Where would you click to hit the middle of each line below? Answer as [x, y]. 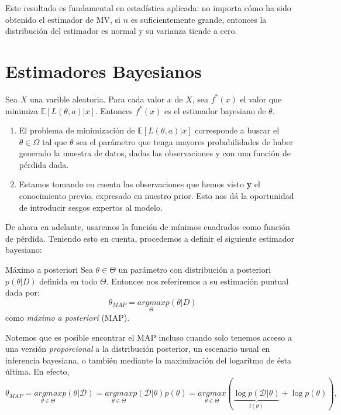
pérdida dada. [44, 164]
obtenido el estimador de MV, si [63, 19]
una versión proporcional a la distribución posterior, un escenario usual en [138, 349]
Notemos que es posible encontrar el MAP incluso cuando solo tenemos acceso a [149, 337]
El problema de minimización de [77, 130]
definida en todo [68, 281]
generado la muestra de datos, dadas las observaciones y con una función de [155, 153]
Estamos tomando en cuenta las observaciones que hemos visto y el [139, 184]
